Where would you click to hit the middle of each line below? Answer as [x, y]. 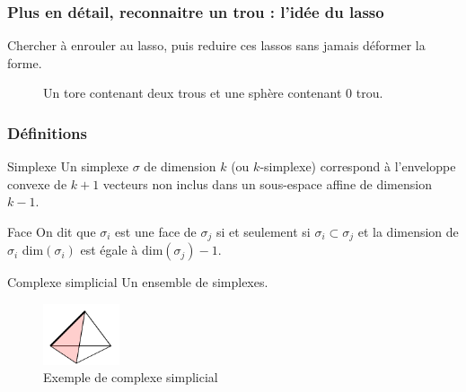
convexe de [37, 183]
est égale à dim [122, 250]
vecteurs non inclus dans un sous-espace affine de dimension [267, 183]
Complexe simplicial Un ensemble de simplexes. [138, 282]
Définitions [47, 132]
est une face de [156, 231]
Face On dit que [52, 231]
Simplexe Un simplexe [68, 166]
